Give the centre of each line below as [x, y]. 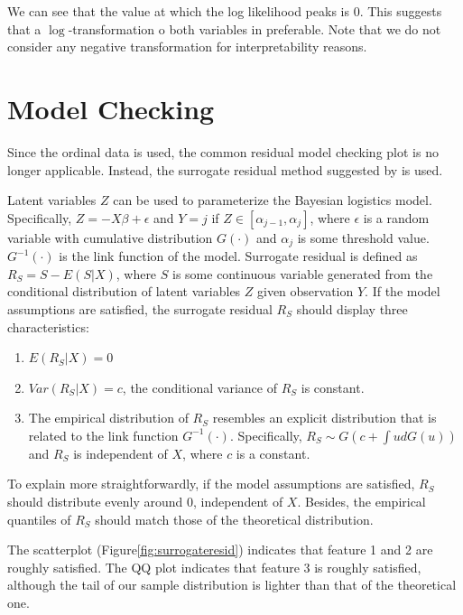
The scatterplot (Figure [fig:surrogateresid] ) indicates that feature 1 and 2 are [220, 550]
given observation [306, 291]
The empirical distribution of [108, 418]
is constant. [333, 387]
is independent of [120, 453]
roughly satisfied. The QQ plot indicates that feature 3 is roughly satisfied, [214, 567]
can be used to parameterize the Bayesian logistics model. [273, 200]
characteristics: [48, 326]
